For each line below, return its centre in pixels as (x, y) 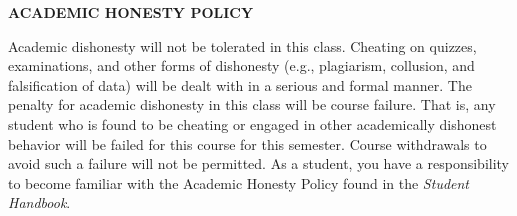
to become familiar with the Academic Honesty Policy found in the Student (239, 182)
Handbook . (39, 202)
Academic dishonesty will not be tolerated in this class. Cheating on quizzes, (242, 45)
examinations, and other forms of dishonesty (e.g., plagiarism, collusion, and (241, 65)
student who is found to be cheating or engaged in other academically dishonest (252, 123)
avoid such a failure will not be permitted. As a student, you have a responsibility (259, 163)
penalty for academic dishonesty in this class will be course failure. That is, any (252, 104)
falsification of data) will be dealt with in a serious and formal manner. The (240, 84)
